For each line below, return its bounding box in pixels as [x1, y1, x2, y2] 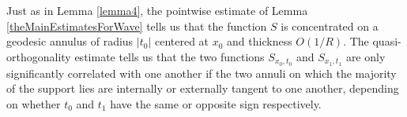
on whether [6, 95, 61, 112]
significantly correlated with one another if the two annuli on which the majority [6, 64, 397, 81]
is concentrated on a [281, 17, 379, 34]
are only [345, 48, 386, 64]
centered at [154, 33, 209, 49]
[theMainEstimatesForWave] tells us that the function [6, 17, 267, 34]
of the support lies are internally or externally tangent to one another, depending [6, 80, 399, 97]
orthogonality [6, 48, 71, 64]
